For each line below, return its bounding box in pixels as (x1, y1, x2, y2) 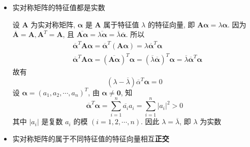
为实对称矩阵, (30, 19, 76, 29)
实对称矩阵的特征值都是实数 (12, 2, 105, 12)
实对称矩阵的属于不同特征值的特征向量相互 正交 (12, 133, 169, 143)
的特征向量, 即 (147, 19, 195, 29)
